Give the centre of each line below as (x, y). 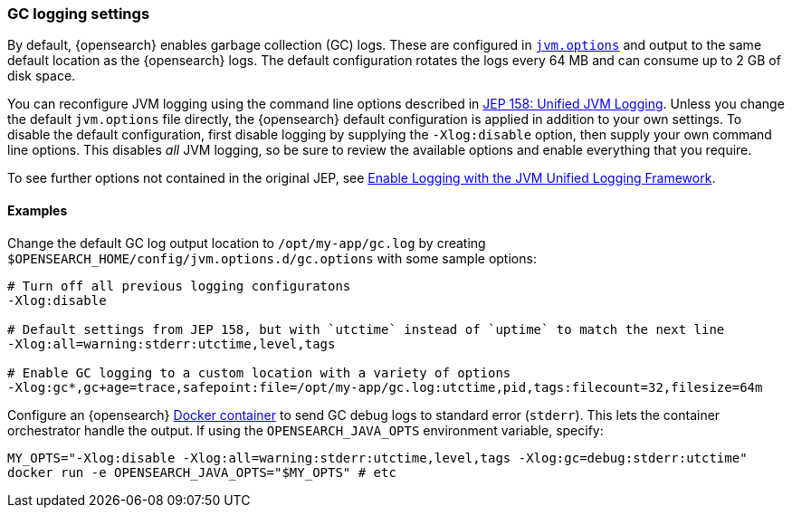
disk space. (42, 76)
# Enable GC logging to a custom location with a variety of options (259, 372)
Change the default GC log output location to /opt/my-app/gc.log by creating (247, 243)
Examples (38, 210)
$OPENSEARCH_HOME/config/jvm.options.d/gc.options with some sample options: (272, 258)
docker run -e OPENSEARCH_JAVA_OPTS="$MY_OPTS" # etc (202, 472)
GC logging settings (79, 14)
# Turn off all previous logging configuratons (179, 286)
